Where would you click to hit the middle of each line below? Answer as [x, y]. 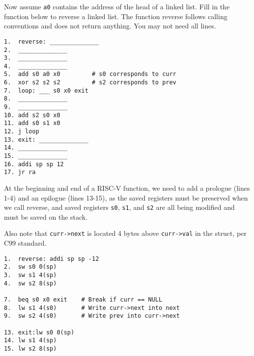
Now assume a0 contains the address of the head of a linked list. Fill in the [117, 6]
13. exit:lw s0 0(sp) [39, 332]
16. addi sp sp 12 [34, 164]
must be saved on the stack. [46, 216]
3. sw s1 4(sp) [30, 275]
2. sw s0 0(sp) [30, 267]
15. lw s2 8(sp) [30, 348]
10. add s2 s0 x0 [32, 115]
